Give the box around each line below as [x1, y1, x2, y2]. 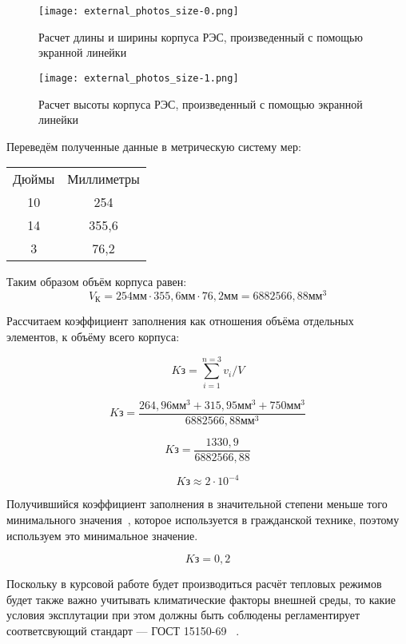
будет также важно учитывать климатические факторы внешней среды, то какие [6, 590, 396, 607]
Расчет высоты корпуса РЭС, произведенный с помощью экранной [38, 95, 363, 112]
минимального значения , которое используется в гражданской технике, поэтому [6, 511, 400, 528]
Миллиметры [67, 169, 140, 189]
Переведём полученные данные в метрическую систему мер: [6, 137, 301, 154]
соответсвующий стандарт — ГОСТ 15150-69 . [6, 622, 240, 638]
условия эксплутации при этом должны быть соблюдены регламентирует [6, 606, 360, 623]
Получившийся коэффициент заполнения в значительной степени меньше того [6, 495, 388, 512]
